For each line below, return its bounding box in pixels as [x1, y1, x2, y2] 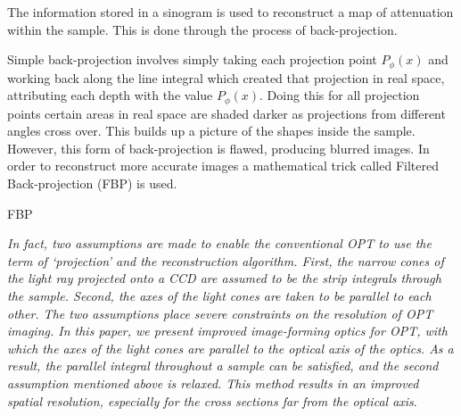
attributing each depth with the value [7, 86, 213, 104]
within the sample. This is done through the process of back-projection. [7, 20, 398, 38]
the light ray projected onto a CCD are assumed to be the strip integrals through [7, 269, 441, 287]
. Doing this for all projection [259, 86, 420, 104]
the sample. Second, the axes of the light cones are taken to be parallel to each [7, 287, 432, 305]
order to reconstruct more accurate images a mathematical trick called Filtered [7, 156, 439, 175]
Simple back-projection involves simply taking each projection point [7, 50, 377, 69]
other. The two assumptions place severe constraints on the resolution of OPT [7, 304, 433, 322]
